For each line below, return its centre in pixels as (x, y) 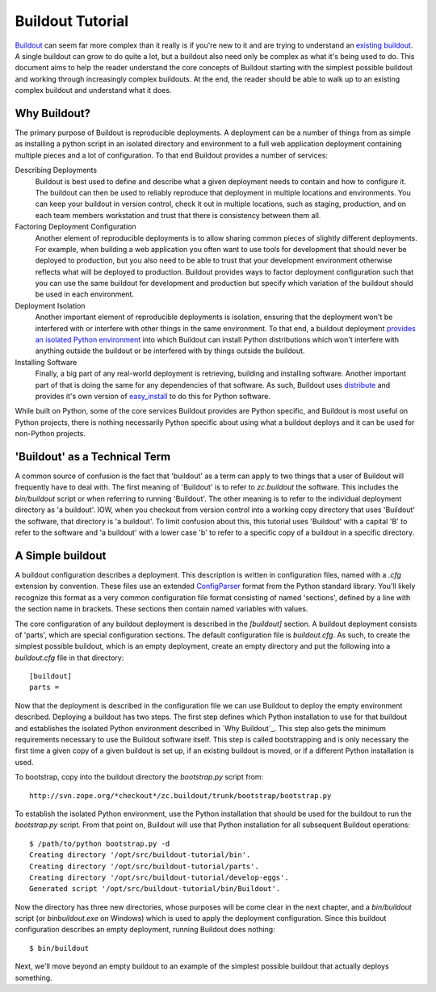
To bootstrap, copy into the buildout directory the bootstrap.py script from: (139, 777)
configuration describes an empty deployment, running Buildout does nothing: (145, 930)
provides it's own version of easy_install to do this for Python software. (153, 396)
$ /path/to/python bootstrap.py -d (100, 843)
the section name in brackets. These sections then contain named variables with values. (161, 609)
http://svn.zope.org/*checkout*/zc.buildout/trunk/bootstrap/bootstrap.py (180, 795)
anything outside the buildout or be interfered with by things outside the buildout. (170, 351)
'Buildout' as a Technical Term (93, 456)
